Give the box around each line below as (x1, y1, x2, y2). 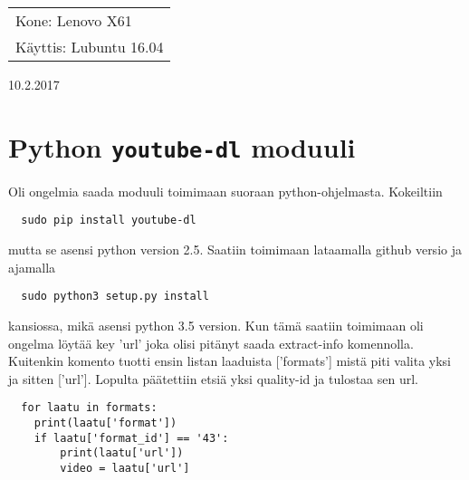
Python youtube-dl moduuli (8, 128, 356, 165)
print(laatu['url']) (60, 446, 184, 460)
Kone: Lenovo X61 (15, 10, 132, 31)
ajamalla (8, 257, 56, 276)
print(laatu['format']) (33, 416, 177, 429)
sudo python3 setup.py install (21, 290, 209, 303)
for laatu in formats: (21, 401, 158, 415)
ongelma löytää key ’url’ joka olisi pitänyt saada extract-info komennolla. (8, 333, 414, 352)
